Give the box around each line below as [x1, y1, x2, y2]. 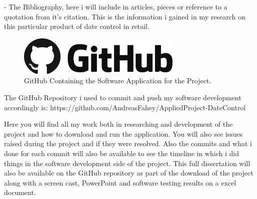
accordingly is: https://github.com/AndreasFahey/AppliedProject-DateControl [4, 102, 246, 112]
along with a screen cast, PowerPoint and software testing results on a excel [4, 177, 236, 188]
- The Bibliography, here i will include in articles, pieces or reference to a [4, 1, 227, 11]
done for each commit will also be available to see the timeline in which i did [4, 148, 239, 158]
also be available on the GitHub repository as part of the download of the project [4, 168, 253, 178]
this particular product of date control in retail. [4, 21, 149, 31]
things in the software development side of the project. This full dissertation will [4, 158, 250, 168]
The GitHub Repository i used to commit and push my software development [4, 92, 241, 102]
